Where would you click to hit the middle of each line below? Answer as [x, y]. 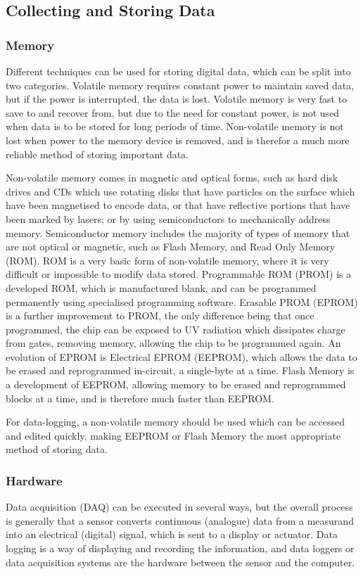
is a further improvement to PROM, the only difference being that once [160, 315]
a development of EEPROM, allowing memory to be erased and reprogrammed [176, 384]
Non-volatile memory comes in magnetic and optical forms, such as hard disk [172, 178]
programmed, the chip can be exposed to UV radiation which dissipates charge [176, 329]
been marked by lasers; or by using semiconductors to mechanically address [168, 218]
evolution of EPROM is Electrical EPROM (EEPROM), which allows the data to [181, 356]
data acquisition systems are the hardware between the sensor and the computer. [180, 562]
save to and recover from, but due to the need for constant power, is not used [173, 112]
